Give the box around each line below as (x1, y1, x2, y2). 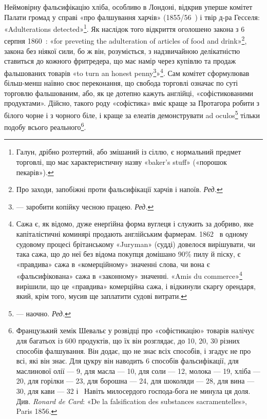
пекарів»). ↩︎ (16, 166, 54, 177)
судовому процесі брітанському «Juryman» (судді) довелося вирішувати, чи (16, 238, 255, 249)
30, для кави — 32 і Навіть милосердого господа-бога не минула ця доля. (16, 385, 251, 396)
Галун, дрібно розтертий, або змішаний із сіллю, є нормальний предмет (16, 146, 241, 157)
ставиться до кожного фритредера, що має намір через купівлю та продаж (4, 55, 236, 66)
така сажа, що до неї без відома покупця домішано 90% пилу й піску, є (16, 249, 241, 259)
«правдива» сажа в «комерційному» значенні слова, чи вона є (16, 258, 210, 269)
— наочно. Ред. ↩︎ (16, 308, 71, 318)
